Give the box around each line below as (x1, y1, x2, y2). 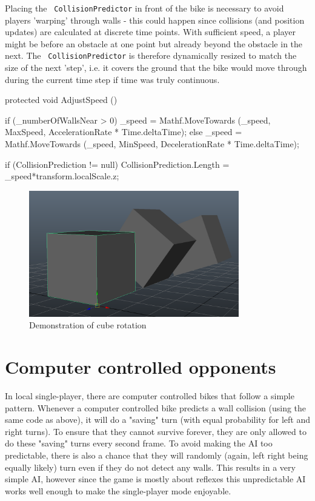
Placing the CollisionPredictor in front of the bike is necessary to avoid (5, 2, 284, 14)
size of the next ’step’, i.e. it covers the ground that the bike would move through (5, 61, 307, 74)
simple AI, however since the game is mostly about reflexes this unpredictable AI (5, 473, 306, 485)
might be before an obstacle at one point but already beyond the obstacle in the (5, 37, 303, 50)
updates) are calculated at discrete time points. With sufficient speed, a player (5, 25, 296, 38)
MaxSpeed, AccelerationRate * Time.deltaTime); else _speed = (5, 125, 242, 138)
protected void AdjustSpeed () (5, 93, 118, 106)
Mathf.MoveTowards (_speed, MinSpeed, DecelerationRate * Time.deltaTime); (5, 138, 299, 150)
